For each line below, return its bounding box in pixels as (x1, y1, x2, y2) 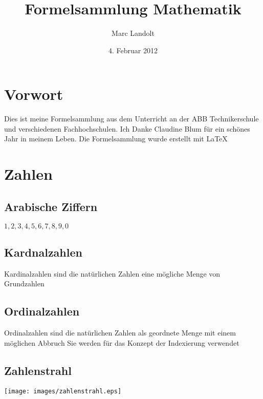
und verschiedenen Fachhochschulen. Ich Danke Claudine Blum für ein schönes (4, 123, 250, 134)
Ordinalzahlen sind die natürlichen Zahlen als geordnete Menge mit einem (4, 327, 236, 338)
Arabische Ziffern (4, 198, 98, 214)
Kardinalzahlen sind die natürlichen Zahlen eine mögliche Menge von (4, 268, 221, 279)
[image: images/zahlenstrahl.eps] (4, 387, 122, 395)
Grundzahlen (4, 278, 45, 289)
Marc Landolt (112, 28, 155, 38)
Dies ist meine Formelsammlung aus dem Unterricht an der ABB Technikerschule (4, 113, 259, 124)
